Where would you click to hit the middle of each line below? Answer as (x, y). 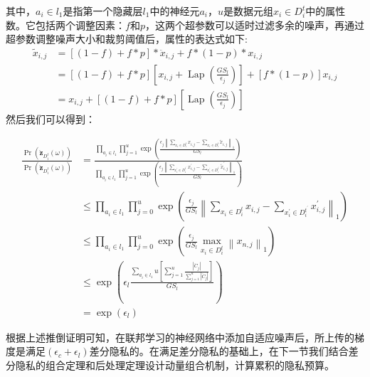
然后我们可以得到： (51, 118)
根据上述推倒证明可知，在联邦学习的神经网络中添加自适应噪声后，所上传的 (180, 337)
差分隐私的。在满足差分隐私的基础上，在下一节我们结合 (219, 351)
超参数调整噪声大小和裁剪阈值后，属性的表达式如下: (127, 39)
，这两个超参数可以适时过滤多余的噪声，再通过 (254, 25)
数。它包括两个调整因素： (65, 25)
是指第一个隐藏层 (103, 11)
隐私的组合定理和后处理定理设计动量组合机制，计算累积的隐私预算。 (175, 365)
